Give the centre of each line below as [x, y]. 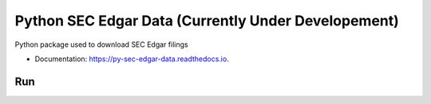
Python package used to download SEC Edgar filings [101, 44]
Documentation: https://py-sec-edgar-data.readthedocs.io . [132, 59]
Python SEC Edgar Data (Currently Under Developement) [207, 21]
